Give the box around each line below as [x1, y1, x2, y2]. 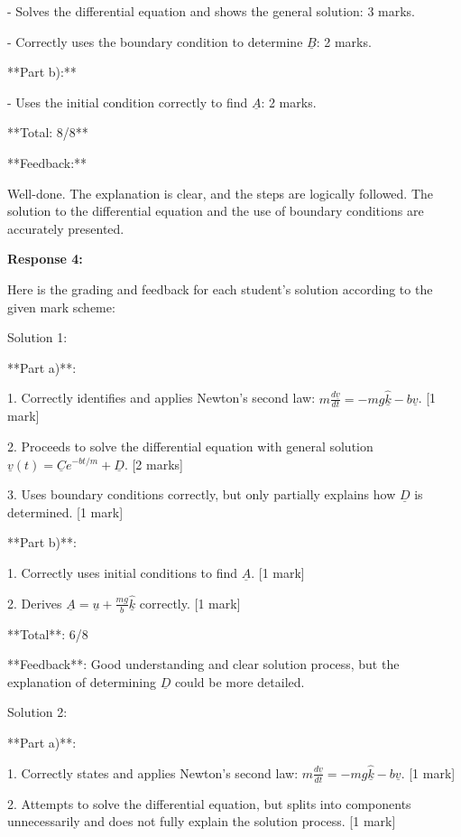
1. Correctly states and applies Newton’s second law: [7, 763, 299, 782]
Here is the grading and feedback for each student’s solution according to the [7, 279, 433, 298]
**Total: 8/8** [7, 123, 88, 142]
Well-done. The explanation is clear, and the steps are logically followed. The [7, 183, 434, 202]
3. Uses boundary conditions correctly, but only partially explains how [7, 485, 396, 504]
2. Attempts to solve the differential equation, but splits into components [7, 794, 411, 813]
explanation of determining [7, 672, 156, 691]
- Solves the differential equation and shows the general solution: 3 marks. [7, 2, 415, 20]
